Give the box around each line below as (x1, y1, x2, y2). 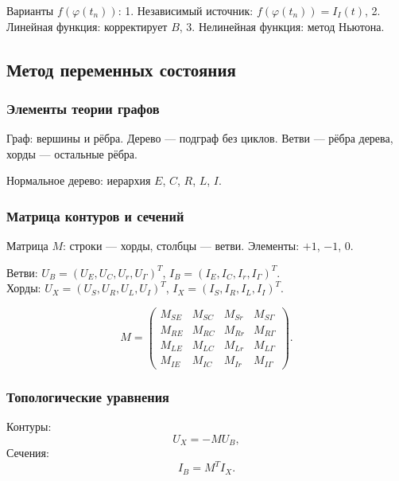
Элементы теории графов (6, 98, 160, 118)
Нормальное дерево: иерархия (6, 172, 151, 189)
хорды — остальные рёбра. (6, 145, 138, 162)
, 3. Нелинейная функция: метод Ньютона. (179, 18, 385, 34)
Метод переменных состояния (6, 57, 236, 81)
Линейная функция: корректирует (6, 18, 168, 34)
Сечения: (6, 444, 49, 461)
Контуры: (6, 418, 52, 435)
